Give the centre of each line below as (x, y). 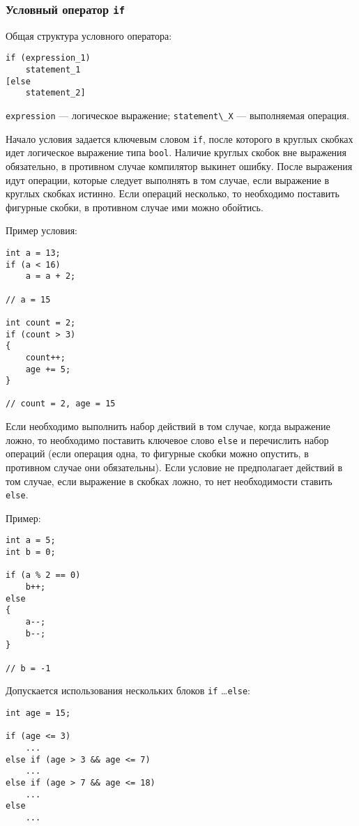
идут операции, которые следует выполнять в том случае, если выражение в (168, 179)
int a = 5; (31, 541)
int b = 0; (31, 552)
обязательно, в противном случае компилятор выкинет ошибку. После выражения (179, 166)
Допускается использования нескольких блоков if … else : (128, 690)
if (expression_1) (48, 58)
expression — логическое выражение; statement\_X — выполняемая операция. (177, 115)
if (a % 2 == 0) (43, 575)
